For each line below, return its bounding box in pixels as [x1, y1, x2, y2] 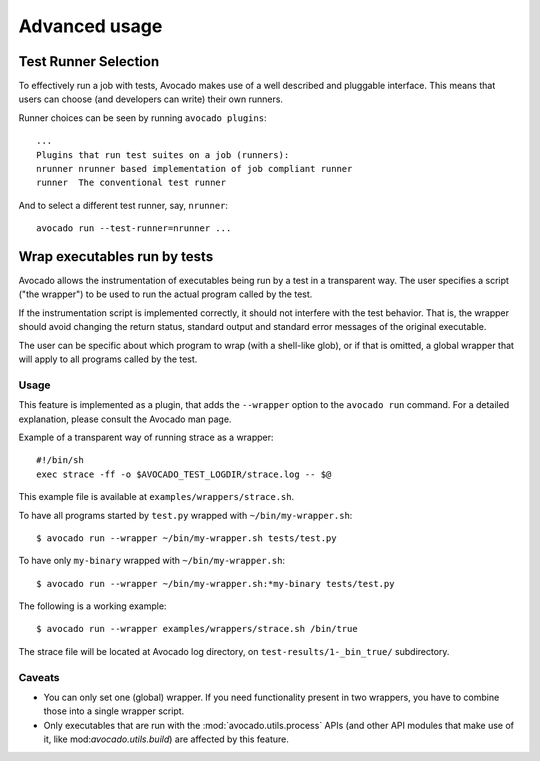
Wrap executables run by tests [18, 248, 214, 265]
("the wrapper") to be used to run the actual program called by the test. [18, 288, 313, 300]
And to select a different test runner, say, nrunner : [18, 199, 229, 211]
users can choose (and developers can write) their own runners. [18, 93, 284, 105]
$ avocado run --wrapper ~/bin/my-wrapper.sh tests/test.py [36, 532, 337, 544]
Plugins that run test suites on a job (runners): [36, 149, 290, 160]
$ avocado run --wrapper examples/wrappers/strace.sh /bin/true [36, 623, 359, 635]
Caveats [18, 670, 60, 684]
